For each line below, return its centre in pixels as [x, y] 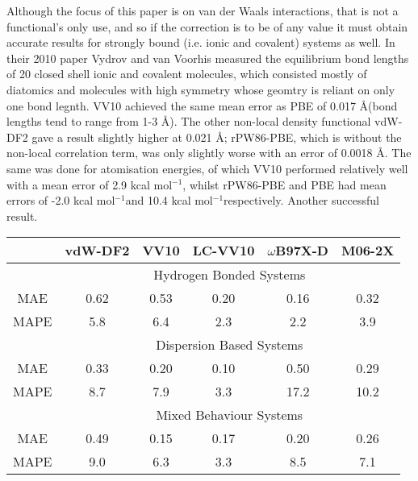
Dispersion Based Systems [230, 345]
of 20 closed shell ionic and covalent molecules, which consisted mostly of [187, 74]
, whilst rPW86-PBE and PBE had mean [284, 184]
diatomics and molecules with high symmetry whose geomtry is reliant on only [201, 89]
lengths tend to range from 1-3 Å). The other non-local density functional [189, 121]
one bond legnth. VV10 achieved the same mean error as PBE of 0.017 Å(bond [202, 105]
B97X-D [302, 251]
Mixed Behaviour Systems [230, 415]
